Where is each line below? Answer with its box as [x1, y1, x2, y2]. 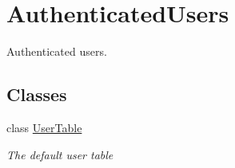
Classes [6, 82, 67, 107]
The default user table [6, 146, 114, 162]
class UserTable [6, 119, 82, 135]
